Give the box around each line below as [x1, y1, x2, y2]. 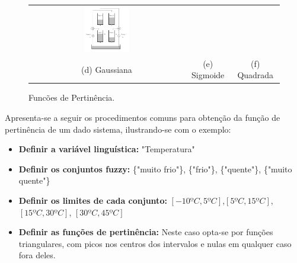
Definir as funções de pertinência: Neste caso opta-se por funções [18, 226, 273, 238]
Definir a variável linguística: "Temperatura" [18, 143, 195, 155]
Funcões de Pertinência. [28, 91, 115, 104]
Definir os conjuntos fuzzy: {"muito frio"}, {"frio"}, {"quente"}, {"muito [18, 162, 292, 175]
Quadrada [237, 69, 274, 81]
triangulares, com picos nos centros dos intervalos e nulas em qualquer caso [18, 237, 292, 249]
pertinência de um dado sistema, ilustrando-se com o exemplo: [5, 123, 231, 135]
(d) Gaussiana [81, 63, 132, 75]
